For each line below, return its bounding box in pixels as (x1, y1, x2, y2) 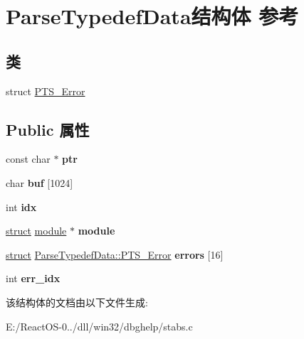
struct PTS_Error (6, 83, 85, 98)
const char (6, 151, 51, 166)
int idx (6, 199, 37, 214)
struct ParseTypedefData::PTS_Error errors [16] (6, 247, 224, 262)
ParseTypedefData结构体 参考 (6, 1, 299, 31)
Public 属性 (6, 118, 90, 140)
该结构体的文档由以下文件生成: (6, 294, 148, 309)
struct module (6, 223, 67, 238)
